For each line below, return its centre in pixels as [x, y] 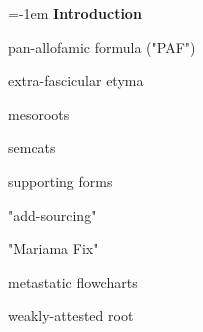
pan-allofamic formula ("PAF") [102, 46]
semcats [32, 147]
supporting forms [60, 180]
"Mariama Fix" [53, 248]
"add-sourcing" [52, 214]
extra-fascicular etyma [76, 80]
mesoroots [39, 113]
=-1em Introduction [75, 13]
